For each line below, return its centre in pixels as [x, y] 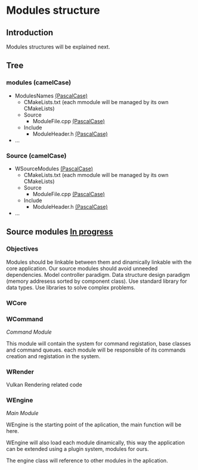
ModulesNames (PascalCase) [51, 96]
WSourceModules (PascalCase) [54, 169]
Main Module [22, 413]
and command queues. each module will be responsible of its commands [96, 350]
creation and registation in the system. [53, 356]
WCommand [25, 319]
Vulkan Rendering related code [44, 385]
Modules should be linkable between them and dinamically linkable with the [99, 262]
